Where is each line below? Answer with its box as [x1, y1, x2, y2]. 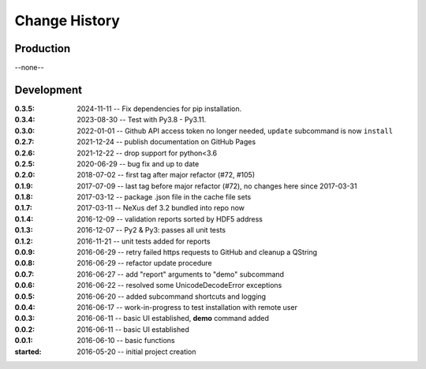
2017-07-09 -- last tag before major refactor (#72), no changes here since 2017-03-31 [77, 181, 357, 191]
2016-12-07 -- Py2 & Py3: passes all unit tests [77, 225, 226, 235]
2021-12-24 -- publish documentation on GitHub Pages [77, 137, 256, 147]
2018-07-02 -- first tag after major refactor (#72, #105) [77, 170, 256, 180]
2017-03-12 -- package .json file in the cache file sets [77, 192, 252, 202]
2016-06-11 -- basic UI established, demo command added [77, 314, 270, 323]
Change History [14, 12, 120, 29]
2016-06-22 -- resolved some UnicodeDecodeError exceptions [77, 281, 282, 290]
